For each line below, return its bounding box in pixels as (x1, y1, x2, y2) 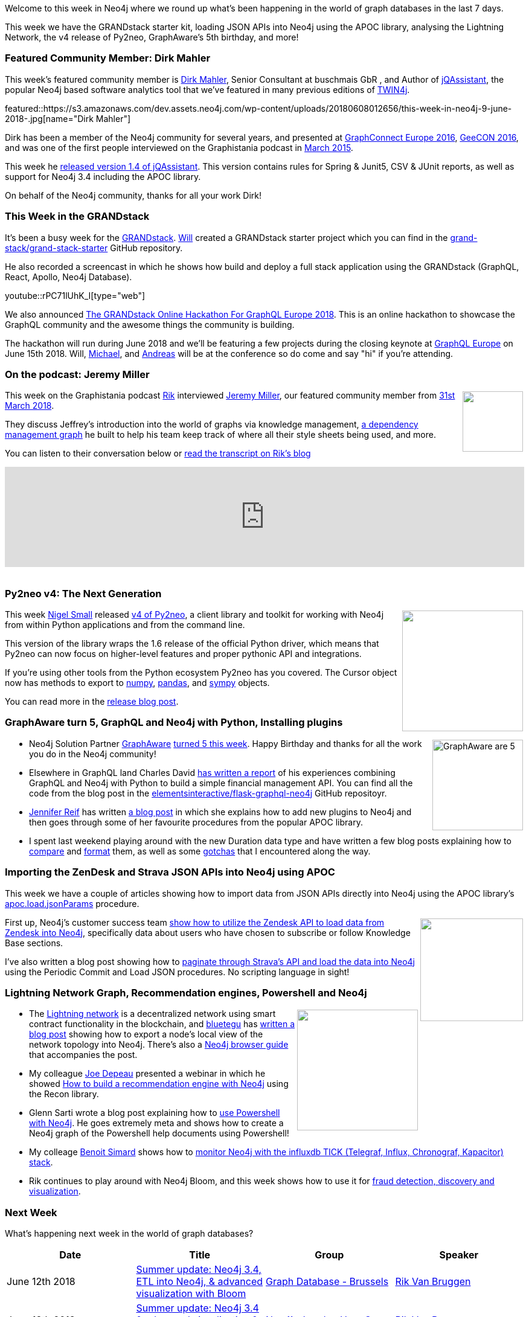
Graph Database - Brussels (266, 1275, 389, 1287)
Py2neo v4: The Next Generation (5, 587, 162, 600)
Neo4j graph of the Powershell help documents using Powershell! (29, 1128, 289, 1139)
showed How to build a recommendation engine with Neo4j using (29, 1078, 289, 1089)
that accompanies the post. (29, 1049, 138, 1060)
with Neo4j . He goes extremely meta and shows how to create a (29, 1118, 284, 1129)
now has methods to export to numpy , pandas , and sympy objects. (5, 678, 270, 688)
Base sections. (5, 937, 63, 948)
